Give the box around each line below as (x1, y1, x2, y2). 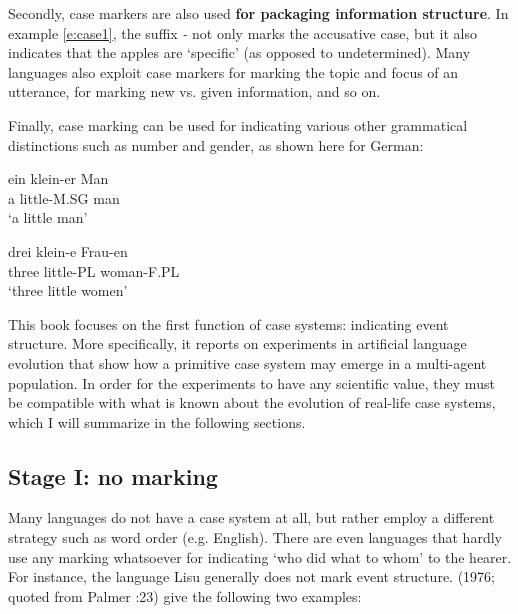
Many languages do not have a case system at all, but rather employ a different (8, 507, 495, 528)
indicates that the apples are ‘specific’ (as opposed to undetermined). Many (8, 42, 471, 63)
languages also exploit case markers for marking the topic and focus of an (8, 61, 459, 82)
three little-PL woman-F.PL (8, 260, 180, 281)
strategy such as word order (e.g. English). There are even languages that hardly (8, 527, 502, 548)
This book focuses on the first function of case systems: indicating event (8, 313, 449, 334)
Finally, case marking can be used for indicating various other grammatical (8, 114, 468, 135)
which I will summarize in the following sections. (8, 411, 306, 432)
